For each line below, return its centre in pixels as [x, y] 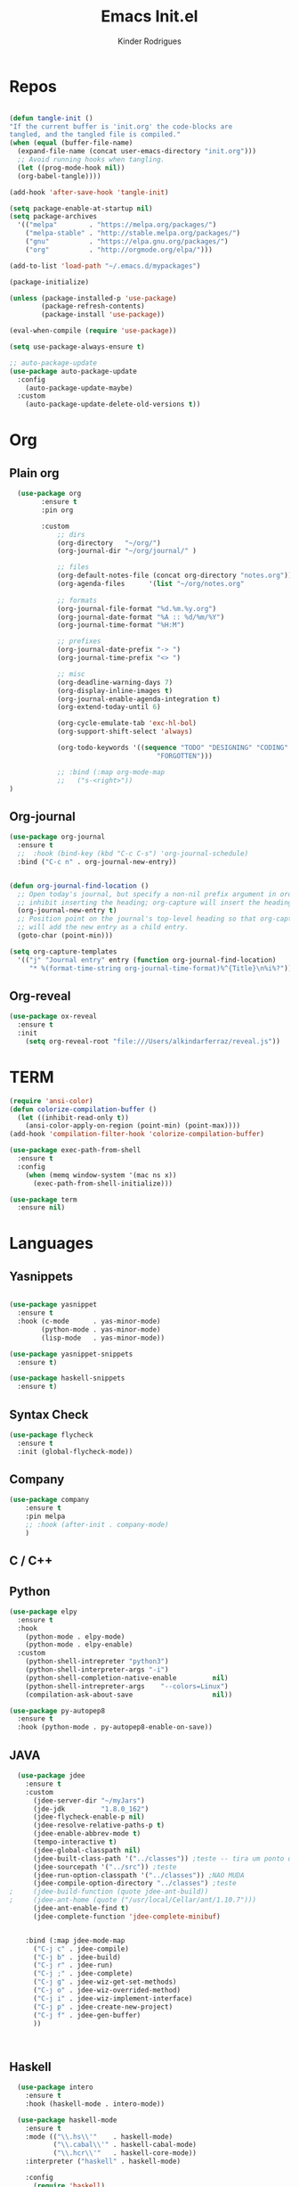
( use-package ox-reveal [53, 1017]
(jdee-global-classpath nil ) [87, 1850]
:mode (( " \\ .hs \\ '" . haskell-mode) [99, 2137]
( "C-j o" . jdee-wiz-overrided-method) [106, 1991]
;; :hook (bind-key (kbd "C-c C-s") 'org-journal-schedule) [133, 854]
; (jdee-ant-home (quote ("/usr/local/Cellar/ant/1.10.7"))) [133, 1900]
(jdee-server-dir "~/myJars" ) [89, 1800]
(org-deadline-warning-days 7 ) [115, 682]
